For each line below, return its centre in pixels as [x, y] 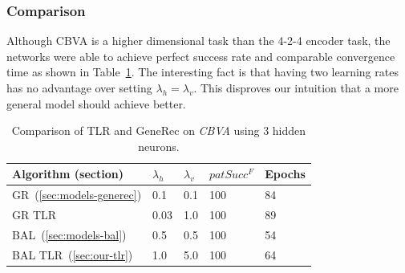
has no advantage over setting [79, 88]
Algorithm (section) [68, 174]
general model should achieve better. [96, 103]
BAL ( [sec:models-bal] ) [69, 234]
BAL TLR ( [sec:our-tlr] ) [73, 254]
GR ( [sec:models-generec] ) [77, 195]
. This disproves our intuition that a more [296, 88]
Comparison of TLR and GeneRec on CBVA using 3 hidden [159, 130]
